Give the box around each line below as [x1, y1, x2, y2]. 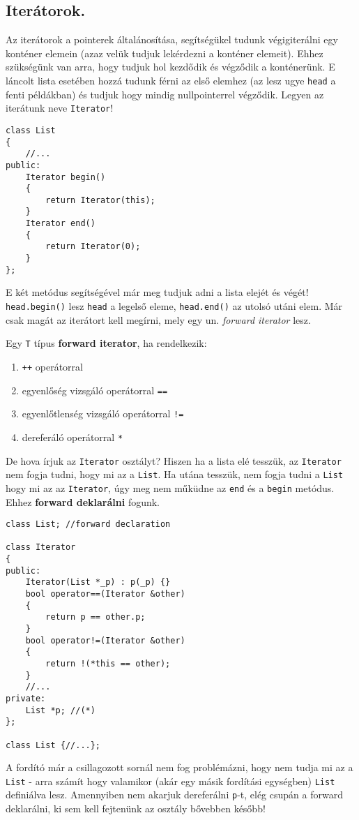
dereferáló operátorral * [22, 429, 123, 444]
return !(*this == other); [45, 658, 171, 669]
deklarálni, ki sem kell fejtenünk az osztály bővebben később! [6, 801, 266, 816]
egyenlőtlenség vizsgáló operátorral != [22, 406, 184, 421]
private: [6, 693, 46, 703]
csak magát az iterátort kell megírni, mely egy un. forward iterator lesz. [6, 312, 311, 327]
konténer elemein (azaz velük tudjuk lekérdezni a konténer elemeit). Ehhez [6, 45, 323, 60]
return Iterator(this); [45, 195, 155, 205]
